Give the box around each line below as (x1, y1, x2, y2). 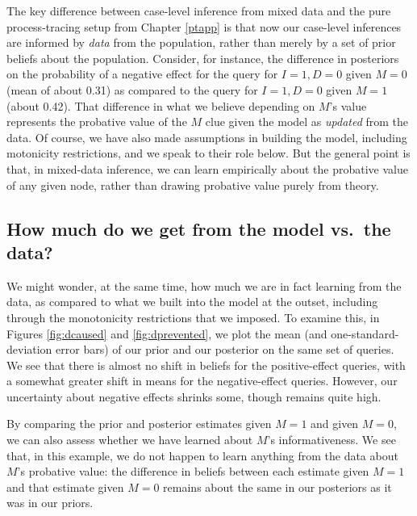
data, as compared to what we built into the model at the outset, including (6, 293, 378, 310)
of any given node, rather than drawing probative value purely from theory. (6, 176, 379, 193)
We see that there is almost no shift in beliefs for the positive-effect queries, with (6, 356, 406, 373)
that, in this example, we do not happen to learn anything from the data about (6, 447, 398, 464)
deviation (6, 341, 52, 358)
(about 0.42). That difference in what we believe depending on (6, 97, 315, 114)
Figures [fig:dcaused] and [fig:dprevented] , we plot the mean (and (6, 325, 327, 342)
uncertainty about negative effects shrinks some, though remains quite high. (6, 388, 382, 405)
